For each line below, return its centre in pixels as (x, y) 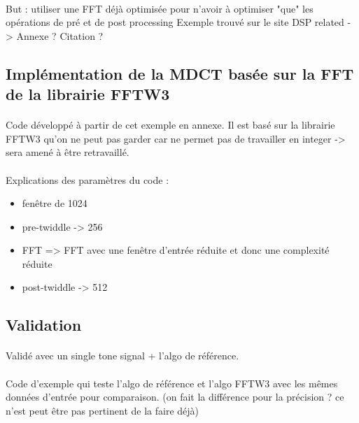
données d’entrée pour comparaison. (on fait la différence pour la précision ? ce (175, 397)
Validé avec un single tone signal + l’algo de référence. (122, 356)
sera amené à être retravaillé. (68, 152)
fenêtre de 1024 (55, 203)
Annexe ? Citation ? (60, 35)
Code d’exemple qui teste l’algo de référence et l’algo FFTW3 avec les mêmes (172, 383)
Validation (44, 325)
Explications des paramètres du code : (87, 179)
